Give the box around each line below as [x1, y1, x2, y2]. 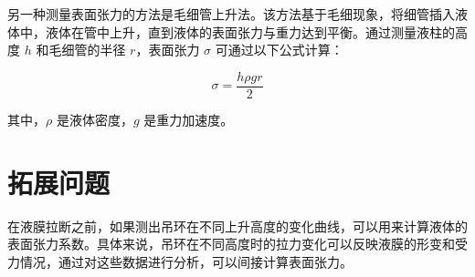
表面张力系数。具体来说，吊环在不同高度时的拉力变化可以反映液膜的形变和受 [7, 234, 468, 253]
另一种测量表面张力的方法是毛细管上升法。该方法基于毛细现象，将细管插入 [7, 5, 455, 23]
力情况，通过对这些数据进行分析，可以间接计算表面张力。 [7, 251, 353, 271]
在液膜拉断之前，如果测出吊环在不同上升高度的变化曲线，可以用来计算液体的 [7, 216, 468, 235]
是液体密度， [56, 109, 133, 128]
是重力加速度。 [143, 109, 234, 128]
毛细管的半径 [48, 40, 126, 59]
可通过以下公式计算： [215, 40, 343, 59]
